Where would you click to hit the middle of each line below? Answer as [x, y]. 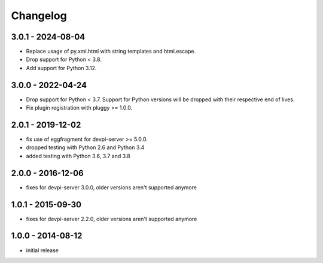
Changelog [39, 16]
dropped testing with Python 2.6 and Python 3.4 [85, 147]
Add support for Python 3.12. [61, 68]
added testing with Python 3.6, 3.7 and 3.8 [78, 156]
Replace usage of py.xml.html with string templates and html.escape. [111, 52]
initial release [42, 250]
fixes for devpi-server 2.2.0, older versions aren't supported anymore [112, 219]
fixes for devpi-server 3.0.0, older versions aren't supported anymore [112, 187]
